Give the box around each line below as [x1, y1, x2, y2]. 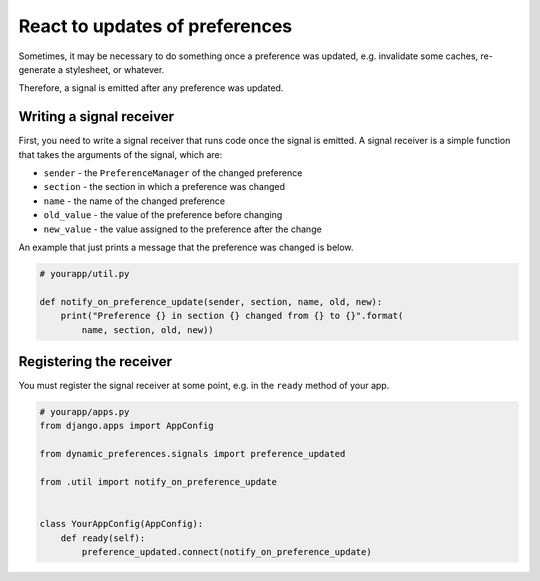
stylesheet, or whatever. [65, 63, 165, 75]
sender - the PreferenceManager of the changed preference [43, 167, 303, 179]
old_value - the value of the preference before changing [43, 209, 283, 221]
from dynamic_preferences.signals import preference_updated [39, 448, 346, 460]
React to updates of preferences [18, 15, 293, 37]
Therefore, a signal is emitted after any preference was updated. [18, 82, 284, 94]
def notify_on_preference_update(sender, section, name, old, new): [39, 296, 383, 307]
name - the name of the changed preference [43, 195, 225, 207]
